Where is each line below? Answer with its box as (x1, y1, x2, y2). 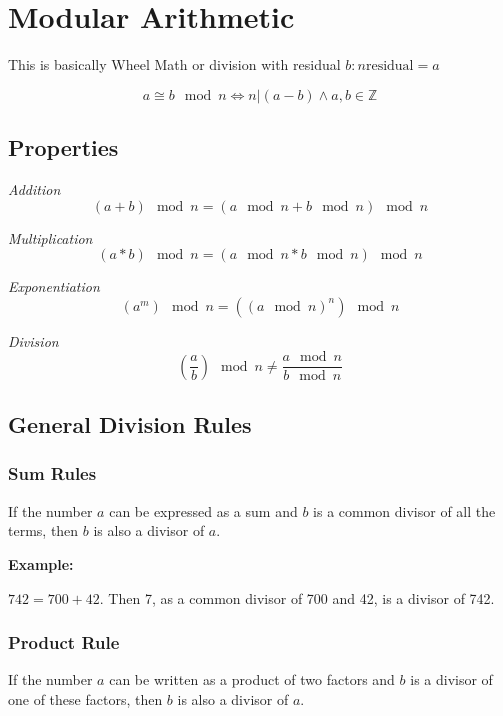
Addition (8, 178, 61, 199)
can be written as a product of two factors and (109, 669, 395, 690)
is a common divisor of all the (313, 500, 496, 521)
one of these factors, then (8, 688, 163, 709)
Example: (8, 553, 74, 574)
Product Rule (8, 630, 120, 655)
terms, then (8, 520, 79, 541)
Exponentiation (8, 276, 100, 297)
